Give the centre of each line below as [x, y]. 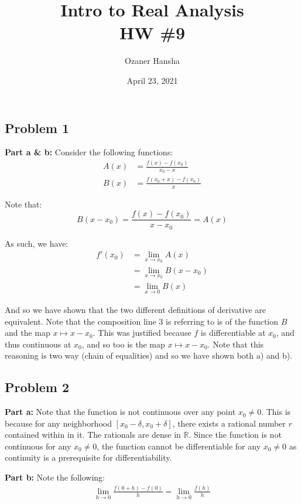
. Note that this [236, 344]
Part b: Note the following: [55, 477]
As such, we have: [37, 243]
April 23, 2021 [152, 80]
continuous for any [38, 446]
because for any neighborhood [58, 423]
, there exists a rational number [229, 423]
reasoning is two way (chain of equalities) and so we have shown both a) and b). [149, 355]
